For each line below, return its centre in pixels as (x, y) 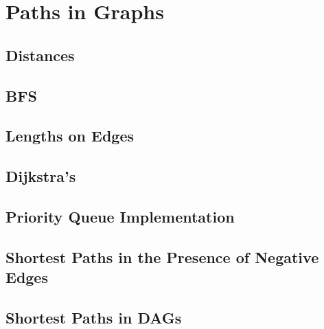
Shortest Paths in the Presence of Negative (162, 257)
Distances (40, 55)
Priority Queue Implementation (120, 216)
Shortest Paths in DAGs (94, 317)
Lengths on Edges (70, 136)
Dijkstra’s (41, 176)
